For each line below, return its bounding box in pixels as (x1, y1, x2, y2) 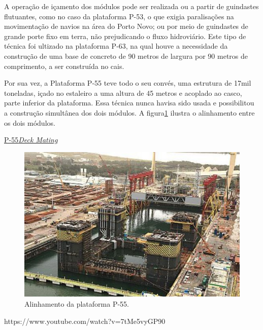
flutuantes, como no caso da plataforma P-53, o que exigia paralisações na (4, 11, 234, 21)
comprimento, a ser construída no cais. (4, 60, 124, 71)
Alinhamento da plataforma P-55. (24, 298, 129, 309)
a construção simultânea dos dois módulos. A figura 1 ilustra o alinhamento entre (4, 107, 255, 118)
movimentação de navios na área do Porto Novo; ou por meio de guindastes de (4, 21, 248, 31)
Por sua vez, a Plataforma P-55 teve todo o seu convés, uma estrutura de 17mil (4, 78, 251, 88)
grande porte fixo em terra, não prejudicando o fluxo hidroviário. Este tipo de (4, 30, 246, 41)
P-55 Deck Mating (4, 134, 58, 145)
